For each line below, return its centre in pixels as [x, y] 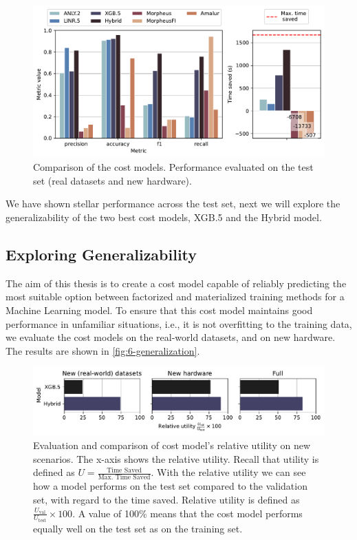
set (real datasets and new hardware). [112, 180]
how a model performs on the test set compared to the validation [170, 486]
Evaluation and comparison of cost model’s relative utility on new [172, 445]
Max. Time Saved [124, 478]
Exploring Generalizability [101, 255]
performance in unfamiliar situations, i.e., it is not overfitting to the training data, [179, 323]
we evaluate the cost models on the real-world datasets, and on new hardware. [171, 337]
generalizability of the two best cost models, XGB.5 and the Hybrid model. [164, 217]
